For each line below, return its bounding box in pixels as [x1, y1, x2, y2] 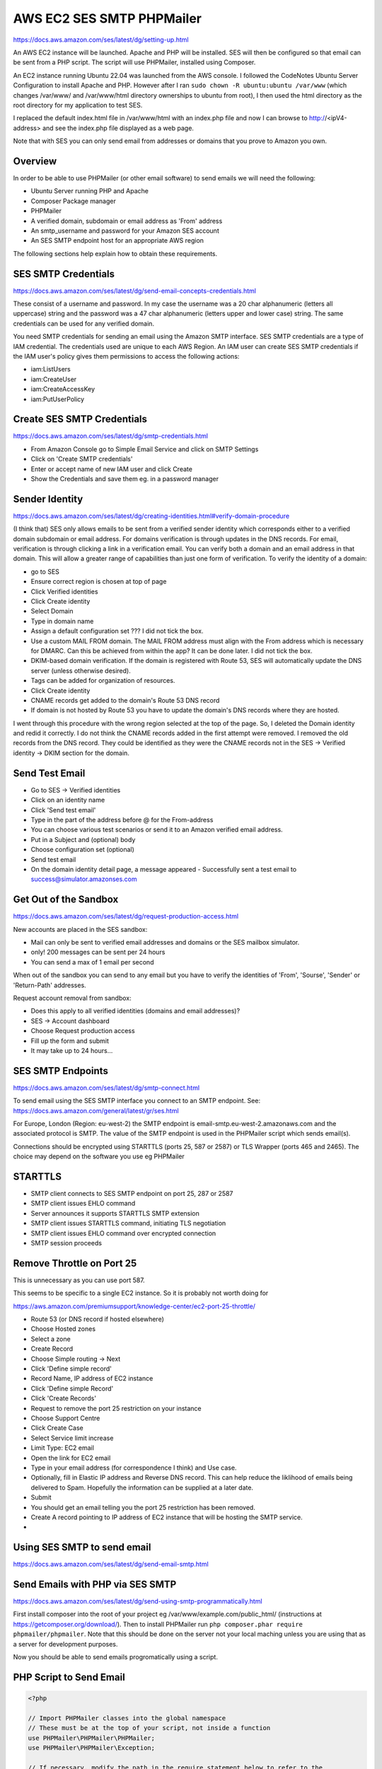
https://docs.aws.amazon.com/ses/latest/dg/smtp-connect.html [13, 1083, 200, 1092]
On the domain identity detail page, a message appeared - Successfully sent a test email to [30, 865, 297, 873]
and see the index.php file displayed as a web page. [42, 124, 195, 132]
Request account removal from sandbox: [13, 993, 132, 1002]
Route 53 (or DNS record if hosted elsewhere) [30, 1315, 164, 1323]
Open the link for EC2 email [30, 1453, 111, 1462]
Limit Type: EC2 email [30, 1444, 95, 1452]
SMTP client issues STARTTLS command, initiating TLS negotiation [30, 1219, 226, 1228]
